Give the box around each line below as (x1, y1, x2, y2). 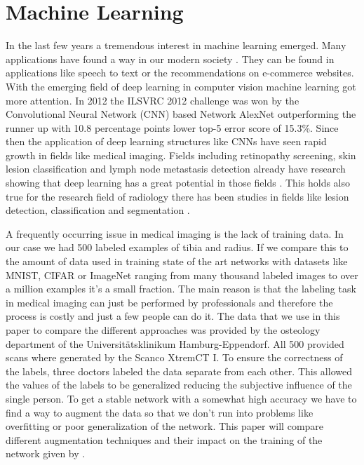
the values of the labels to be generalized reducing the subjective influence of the (6, 377, 352, 392)
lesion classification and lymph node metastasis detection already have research (6, 161, 346, 176)
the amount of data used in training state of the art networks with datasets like (6, 254, 348, 269)
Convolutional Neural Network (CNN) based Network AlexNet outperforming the (6, 107, 356, 121)
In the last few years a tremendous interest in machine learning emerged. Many (6, 38, 346, 53)
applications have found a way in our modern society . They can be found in (6, 51, 335, 66)
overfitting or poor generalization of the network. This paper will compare (6, 419, 324, 433)
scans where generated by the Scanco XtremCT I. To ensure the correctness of (6, 350, 343, 365)
